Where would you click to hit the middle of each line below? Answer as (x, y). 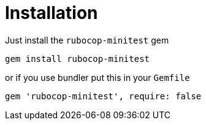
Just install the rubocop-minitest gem (87, 40)
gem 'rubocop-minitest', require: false (103, 96)
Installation (51, 13)
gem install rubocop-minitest (78, 59)
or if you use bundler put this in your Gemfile (97, 77)
